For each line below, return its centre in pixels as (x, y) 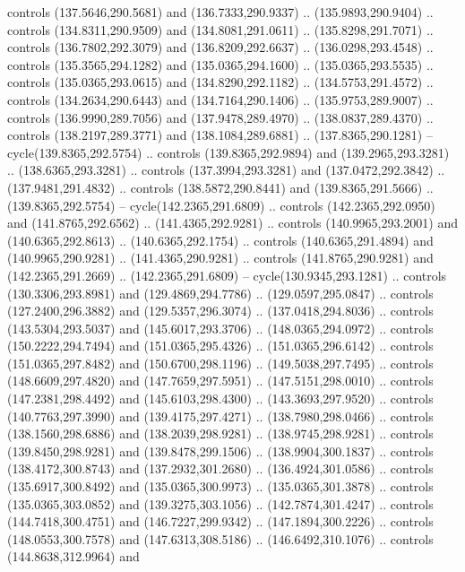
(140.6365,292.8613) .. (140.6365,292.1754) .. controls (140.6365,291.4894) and (220, 240)
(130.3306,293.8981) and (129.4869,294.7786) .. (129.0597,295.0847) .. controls (220, 293)
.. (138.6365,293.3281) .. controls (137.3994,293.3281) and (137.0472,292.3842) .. (226, 170)
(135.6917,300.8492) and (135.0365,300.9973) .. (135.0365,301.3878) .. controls (220, 486)
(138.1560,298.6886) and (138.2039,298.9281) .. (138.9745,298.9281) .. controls (220, 433)
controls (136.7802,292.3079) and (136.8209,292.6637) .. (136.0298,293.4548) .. (220, 47)
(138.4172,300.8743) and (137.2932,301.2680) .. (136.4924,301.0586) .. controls (220, 468)
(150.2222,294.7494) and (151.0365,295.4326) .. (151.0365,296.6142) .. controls (220, 346)
